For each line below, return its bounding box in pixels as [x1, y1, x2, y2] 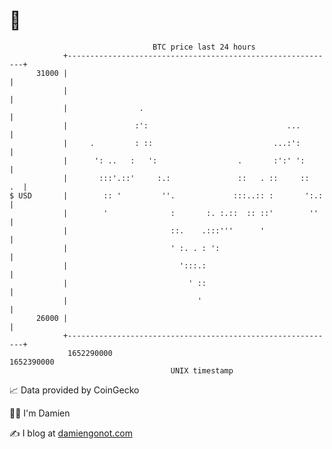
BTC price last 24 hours [152, 42, 256, 52]
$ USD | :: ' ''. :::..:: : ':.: [9, 190, 324, 201]
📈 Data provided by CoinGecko [9, 384, 140, 396]
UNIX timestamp [170, 365, 234, 376]
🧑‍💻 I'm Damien [9, 407, 71, 419]
